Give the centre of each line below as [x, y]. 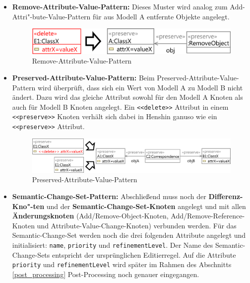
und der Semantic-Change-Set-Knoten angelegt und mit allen [146, 206]
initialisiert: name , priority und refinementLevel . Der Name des [113, 245]
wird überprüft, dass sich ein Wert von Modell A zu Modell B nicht [140, 87]
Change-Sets [31, 254]
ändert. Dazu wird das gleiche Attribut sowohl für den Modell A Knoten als [127, 97]
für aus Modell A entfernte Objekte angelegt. [161, 16]
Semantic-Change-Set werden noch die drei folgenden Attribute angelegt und [129, 235]
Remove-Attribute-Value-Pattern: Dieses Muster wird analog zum [120, 6]
